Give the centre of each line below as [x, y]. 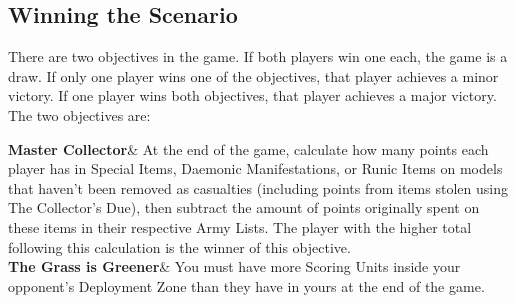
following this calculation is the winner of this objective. [179, 246]
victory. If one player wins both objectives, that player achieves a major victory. [252, 95]
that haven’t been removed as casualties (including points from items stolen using [258, 187]
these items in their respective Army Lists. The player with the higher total [240, 226]
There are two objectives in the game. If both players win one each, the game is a [258, 56]
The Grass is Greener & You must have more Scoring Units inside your [234, 266]
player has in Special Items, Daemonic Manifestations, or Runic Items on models [255, 168]
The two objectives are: [79, 114]
